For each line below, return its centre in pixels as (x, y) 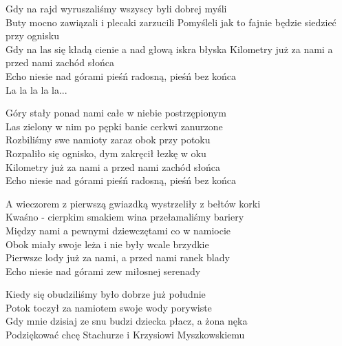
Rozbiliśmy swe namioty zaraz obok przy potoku (108, 140)
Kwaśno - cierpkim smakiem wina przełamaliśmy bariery (125, 217)
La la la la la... (36, 89)
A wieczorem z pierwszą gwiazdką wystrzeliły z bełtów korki (133, 203)
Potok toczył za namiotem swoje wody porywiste (109, 307)
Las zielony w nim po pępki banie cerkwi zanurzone (114, 126)
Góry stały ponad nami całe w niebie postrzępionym (116, 113)
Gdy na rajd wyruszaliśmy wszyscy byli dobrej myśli (116, 8)
